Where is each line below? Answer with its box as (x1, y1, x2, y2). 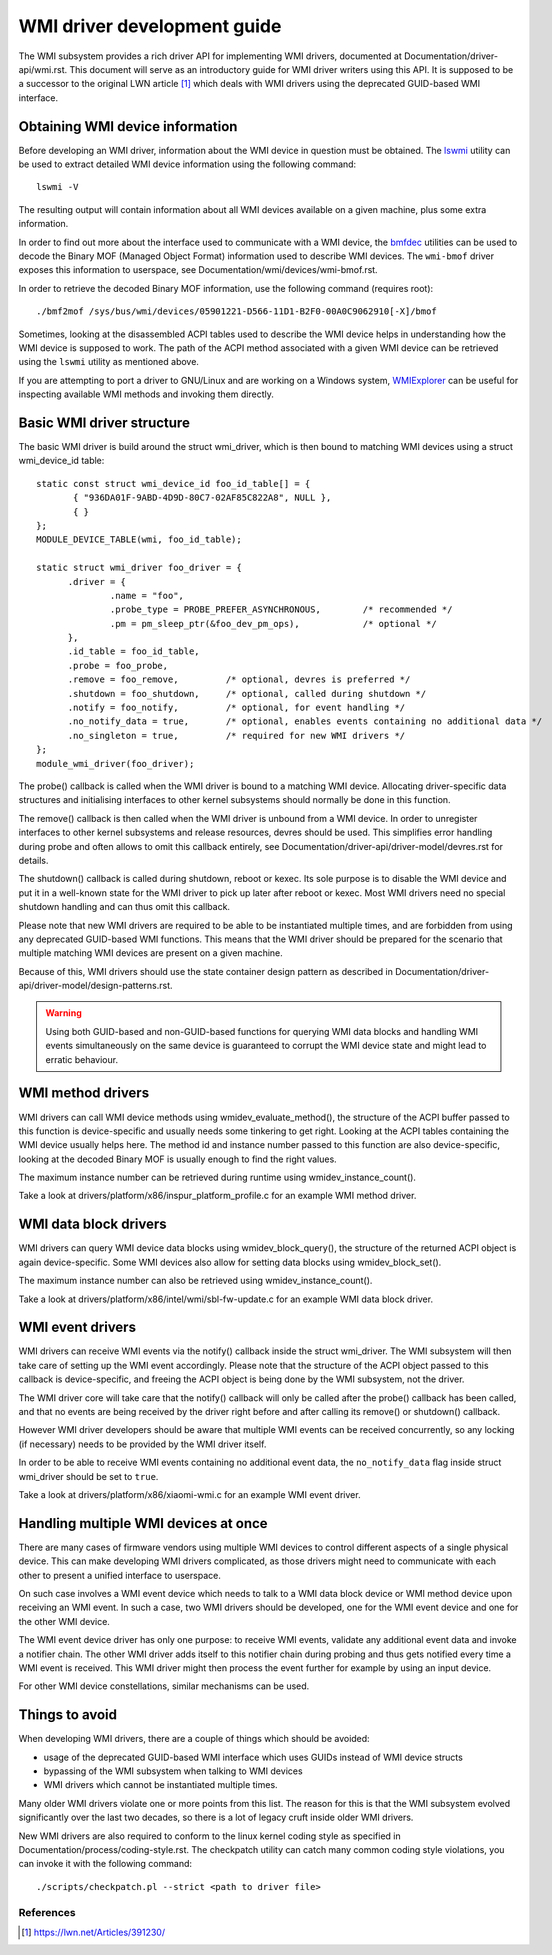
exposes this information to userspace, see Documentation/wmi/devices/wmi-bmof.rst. (18, 264, 379, 276)
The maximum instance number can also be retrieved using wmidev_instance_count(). (18, 1275, 373, 1287)
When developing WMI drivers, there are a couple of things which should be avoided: (18, 1733, 370, 1745)
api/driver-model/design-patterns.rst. (18, 980, 174, 992)
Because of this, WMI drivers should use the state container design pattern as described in (18, 965, 394, 977)
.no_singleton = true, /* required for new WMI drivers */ (67, 730, 406, 741)
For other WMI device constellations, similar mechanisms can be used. (18, 1680, 310, 1692)
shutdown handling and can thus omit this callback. (18, 901, 230, 913)
